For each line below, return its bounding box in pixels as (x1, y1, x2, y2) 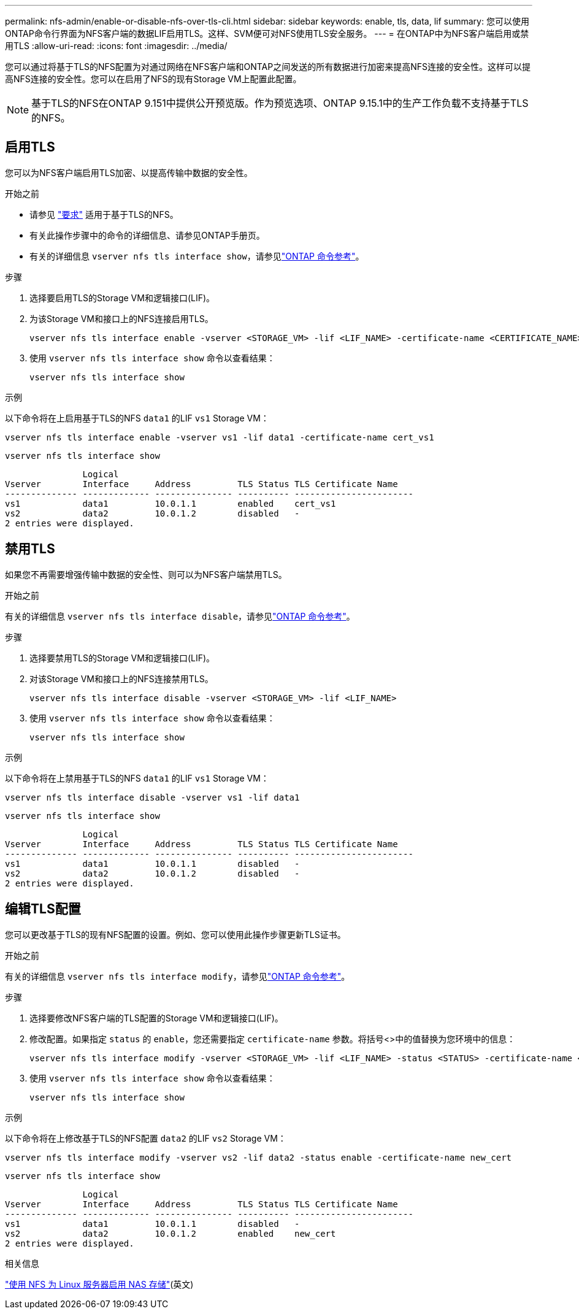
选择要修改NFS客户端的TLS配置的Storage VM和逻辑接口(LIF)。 (29, 1012, 283, 1023)
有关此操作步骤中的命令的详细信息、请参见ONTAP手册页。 (29, 229, 265, 240)
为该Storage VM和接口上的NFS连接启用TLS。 (29, 313, 213, 324)
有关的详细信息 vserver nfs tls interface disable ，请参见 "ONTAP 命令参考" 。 (5, 610, 355, 621)
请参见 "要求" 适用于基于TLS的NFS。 (29, 209, 178, 220)
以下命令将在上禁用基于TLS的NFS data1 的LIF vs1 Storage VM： (5, 772, 269, 783)
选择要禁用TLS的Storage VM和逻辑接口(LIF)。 (29, 652, 215, 663)
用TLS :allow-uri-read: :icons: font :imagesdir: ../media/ (5, 40, 228, 51)
